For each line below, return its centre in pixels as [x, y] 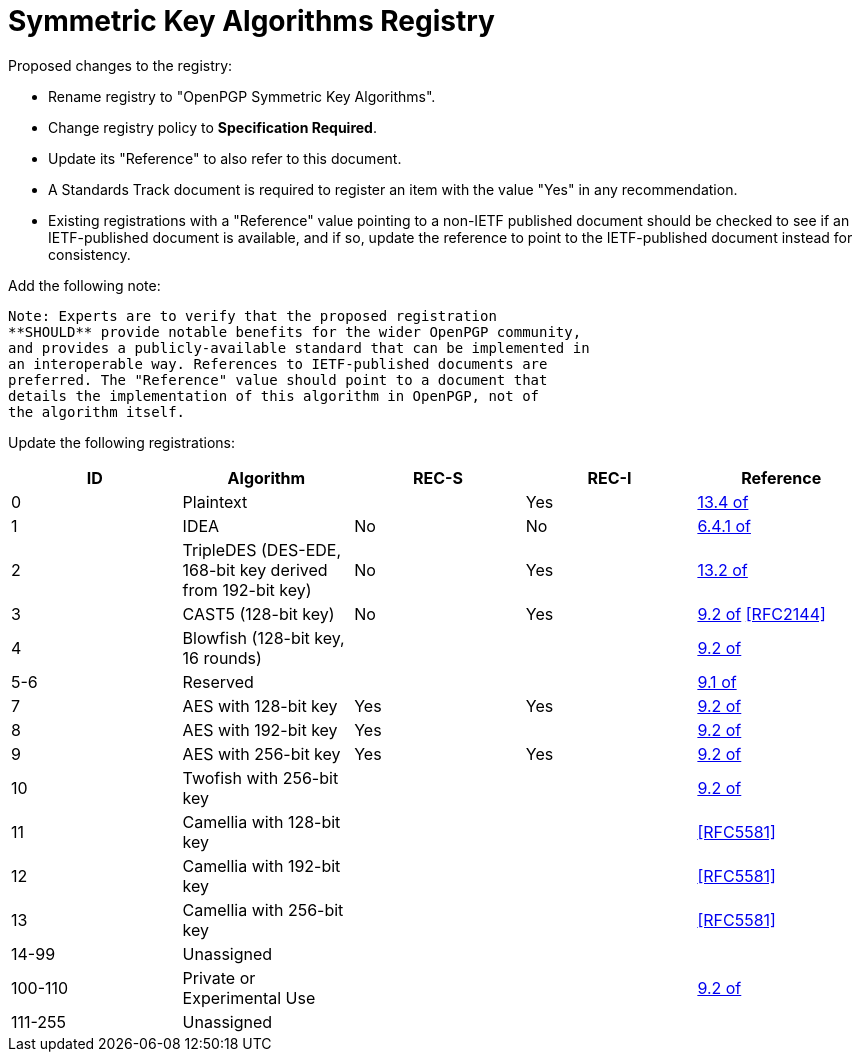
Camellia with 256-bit [263, 909]
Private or [219, 977]
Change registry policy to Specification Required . [212, 127]
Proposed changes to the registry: [120, 65]
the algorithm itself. [97, 411]
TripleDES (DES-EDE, [262, 549]
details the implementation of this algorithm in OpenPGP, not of [274, 395]
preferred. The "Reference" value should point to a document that [278, 379]
